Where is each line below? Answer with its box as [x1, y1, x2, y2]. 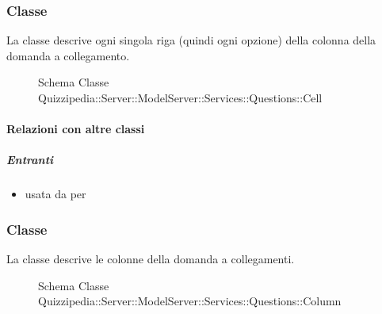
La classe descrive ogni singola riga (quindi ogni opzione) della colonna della [6, 32, 376, 48]
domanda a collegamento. [6, 47, 130, 63]
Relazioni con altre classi [6, 121, 145, 137]
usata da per [25, 186, 86, 202]
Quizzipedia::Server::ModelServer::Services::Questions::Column [38, 293, 342, 309]
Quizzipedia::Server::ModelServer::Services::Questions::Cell [38, 90, 323, 105]
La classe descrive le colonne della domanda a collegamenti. [6, 251, 295, 267]
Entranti [6, 151, 54, 168]
